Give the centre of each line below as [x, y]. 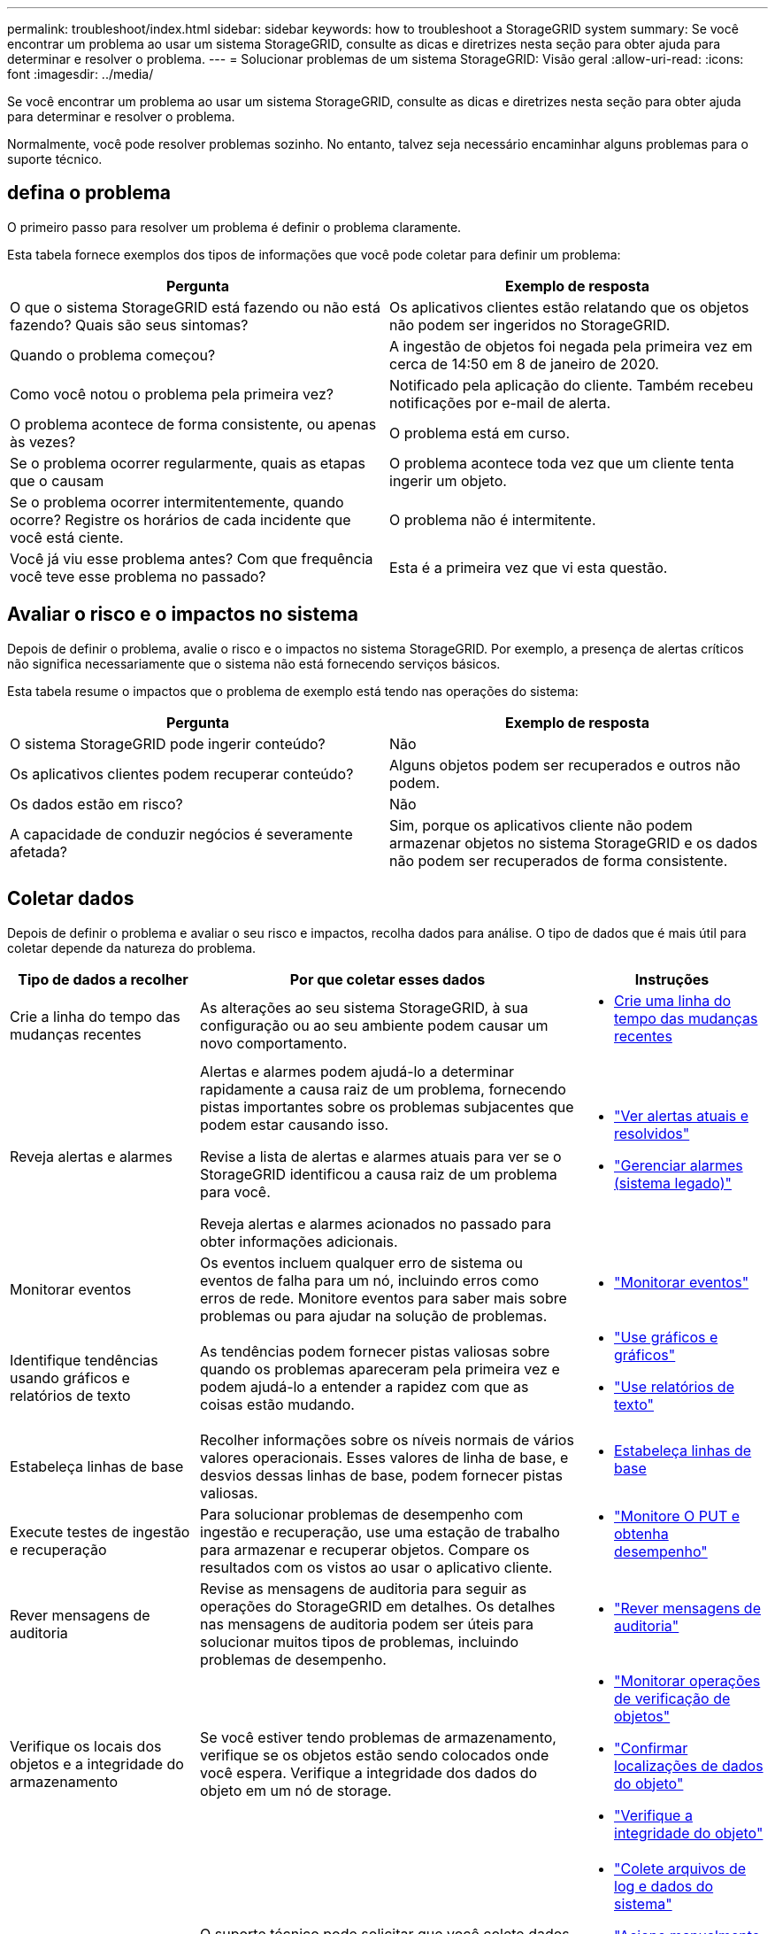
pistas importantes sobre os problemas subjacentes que [387, 1106]
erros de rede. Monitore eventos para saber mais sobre [384, 1298]
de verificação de [672, 1698]
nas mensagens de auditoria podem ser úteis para [367, 1624]
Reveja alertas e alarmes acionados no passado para [376, 1223]
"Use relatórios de [674, 1386]
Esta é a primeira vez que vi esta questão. [529, 567]
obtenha [641, 1533]
